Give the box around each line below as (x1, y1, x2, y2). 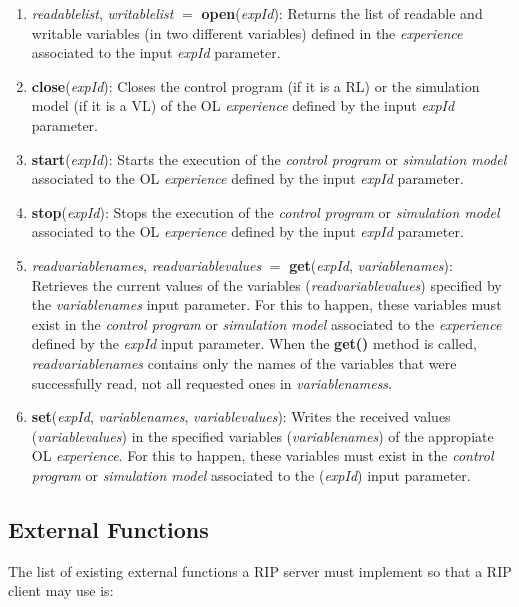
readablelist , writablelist (31, 3, 174, 23)
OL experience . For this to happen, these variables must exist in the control (31, 445, 494, 466)
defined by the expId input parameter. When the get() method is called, (31, 333, 477, 354)
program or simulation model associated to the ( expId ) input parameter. (31, 464, 471, 485)
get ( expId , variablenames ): (289, 254, 453, 275)
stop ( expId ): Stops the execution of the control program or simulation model (31, 201, 500, 222)
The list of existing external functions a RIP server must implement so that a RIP (8, 560, 512, 581)
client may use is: (8, 580, 114, 601)
